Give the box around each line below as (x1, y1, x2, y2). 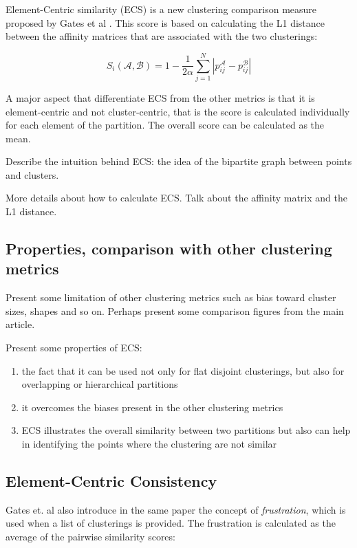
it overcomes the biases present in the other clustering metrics (21, 399, 283, 414)
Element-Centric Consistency (6, 470, 217, 491)
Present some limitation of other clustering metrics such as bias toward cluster (6, 290, 336, 305)
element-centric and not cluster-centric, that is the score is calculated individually (6, 104, 350, 118)
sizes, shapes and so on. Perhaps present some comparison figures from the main (6, 303, 344, 318)
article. (6, 317, 35, 331)
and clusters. (6, 167, 59, 182)
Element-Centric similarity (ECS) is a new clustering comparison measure (6, 2, 317, 16)
